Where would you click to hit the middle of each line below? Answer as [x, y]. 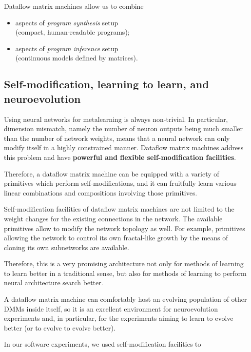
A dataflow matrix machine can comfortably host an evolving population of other [125, 299]
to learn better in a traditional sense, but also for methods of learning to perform [125, 273]
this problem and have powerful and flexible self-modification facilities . [120, 157]
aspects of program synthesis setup [67, 22]
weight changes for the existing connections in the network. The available [113, 218]
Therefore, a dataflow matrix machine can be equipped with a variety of [112, 173]
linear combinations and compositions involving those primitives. [101, 192]
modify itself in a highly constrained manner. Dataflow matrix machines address [124, 147]
